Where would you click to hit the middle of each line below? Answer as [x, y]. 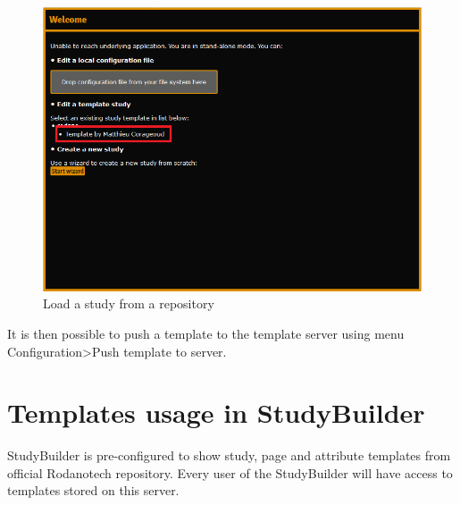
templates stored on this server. [93, 490]
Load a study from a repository [129, 303]
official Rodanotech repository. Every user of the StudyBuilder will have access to [230, 472]
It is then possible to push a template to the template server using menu [206, 333]
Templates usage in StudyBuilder [216, 412]
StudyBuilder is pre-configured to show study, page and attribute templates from [229, 455]
